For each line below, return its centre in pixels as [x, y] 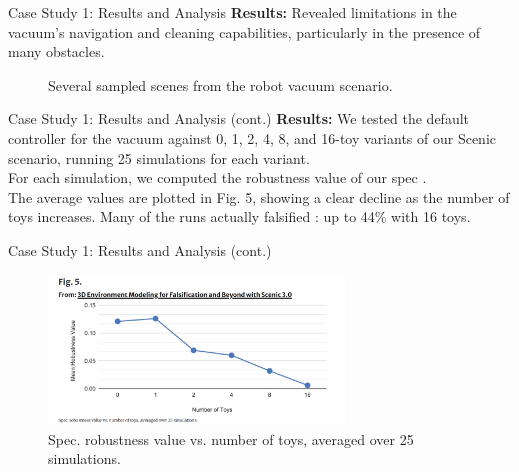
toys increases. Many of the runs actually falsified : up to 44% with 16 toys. [239, 216]
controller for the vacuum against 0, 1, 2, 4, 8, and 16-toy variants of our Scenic [252, 137]
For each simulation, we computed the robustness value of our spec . [217, 177]
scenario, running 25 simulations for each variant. [159, 157]
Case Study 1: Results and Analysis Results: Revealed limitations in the [232, 12]
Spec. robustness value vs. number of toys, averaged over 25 [231, 438]
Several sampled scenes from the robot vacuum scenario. [220, 84]
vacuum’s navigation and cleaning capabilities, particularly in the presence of [244, 31]
